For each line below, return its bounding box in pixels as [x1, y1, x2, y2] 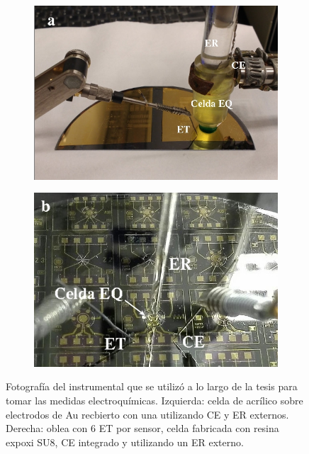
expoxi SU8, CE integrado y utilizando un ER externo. [6, 434, 244, 449]
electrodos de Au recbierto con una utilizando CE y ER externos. [6, 407, 289, 421]
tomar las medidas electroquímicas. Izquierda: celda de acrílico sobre [6, 393, 303, 408]
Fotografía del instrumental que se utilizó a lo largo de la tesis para [6, 379, 298, 394]
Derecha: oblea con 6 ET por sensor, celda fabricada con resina [6, 421, 279, 436]
